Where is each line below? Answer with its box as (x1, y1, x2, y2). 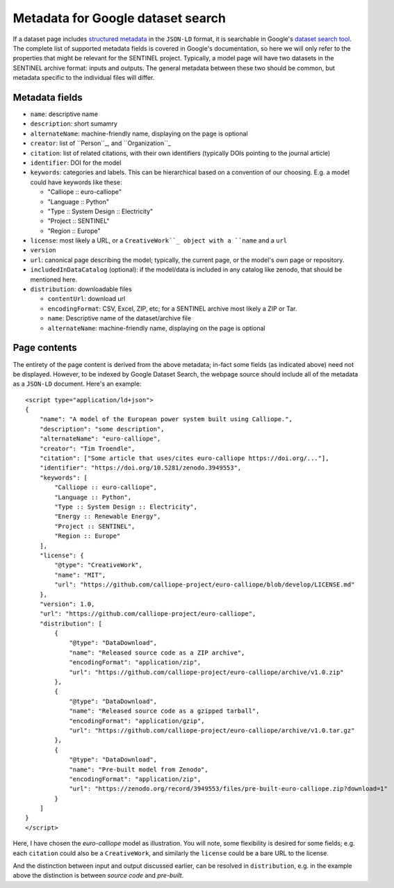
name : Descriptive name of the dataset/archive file (47, 314, 191, 322)
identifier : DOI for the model (30, 158, 122, 167)
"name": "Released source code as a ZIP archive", (69, 648, 245, 657)
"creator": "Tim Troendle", (39, 445, 136, 452)
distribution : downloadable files (30, 285, 132, 293)
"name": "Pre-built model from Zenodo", (69, 765, 208, 773)
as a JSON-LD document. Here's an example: (13, 379, 142, 388)
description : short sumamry (30, 120, 118, 128)
